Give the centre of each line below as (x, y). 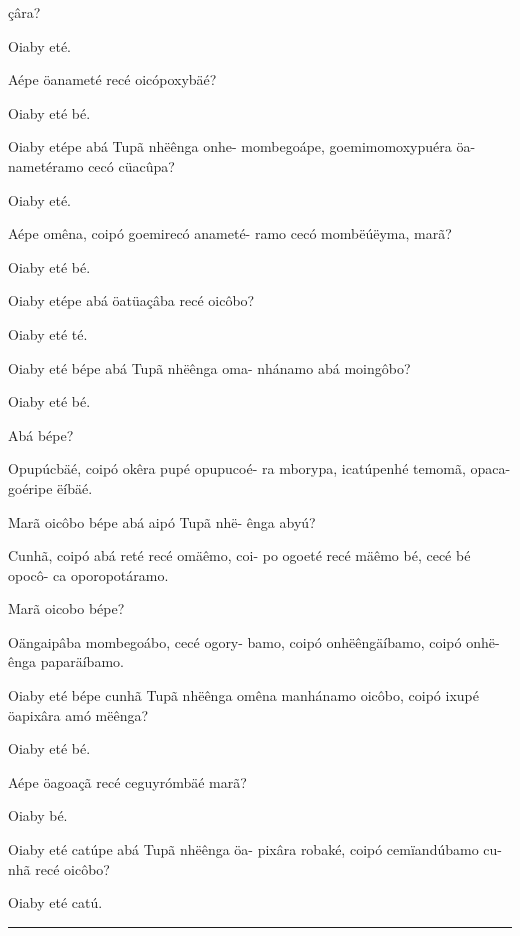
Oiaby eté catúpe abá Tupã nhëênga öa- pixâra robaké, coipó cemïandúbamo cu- (255, 849)
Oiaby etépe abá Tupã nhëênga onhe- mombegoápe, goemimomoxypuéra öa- (242, 146)
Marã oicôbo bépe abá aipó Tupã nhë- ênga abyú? (162, 521)
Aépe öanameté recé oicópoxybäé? (112, 79)
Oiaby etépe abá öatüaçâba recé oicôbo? (131, 300)
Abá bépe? (41, 434)
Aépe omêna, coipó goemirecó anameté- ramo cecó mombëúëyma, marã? (230, 233)
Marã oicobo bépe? (66, 608)
